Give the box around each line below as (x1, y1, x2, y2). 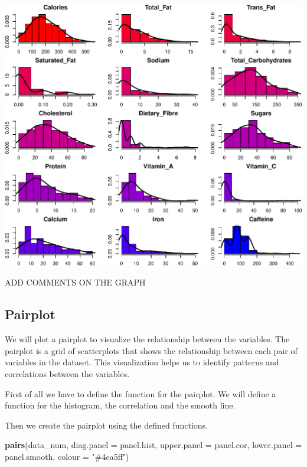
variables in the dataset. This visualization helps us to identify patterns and (5, 356, 279, 368)
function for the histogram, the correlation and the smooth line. (5, 399, 236, 411)
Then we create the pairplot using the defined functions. (5, 419, 208, 431)
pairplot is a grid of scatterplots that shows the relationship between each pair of (5, 344, 298, 356)
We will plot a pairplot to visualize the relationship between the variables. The (5, 333, 290, 345)
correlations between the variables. (5, 367, 130, 380)
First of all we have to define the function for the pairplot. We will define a (5, 387, 276, 400)
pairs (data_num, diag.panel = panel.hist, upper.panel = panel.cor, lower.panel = (5, 439, 302, 451)
